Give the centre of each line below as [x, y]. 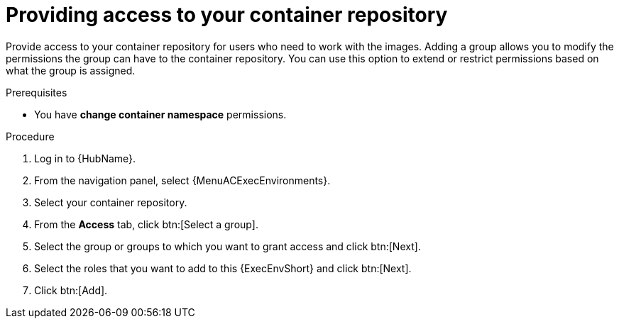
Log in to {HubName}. [85, 158]
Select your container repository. [111, 202]
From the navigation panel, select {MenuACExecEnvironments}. [182, 180]
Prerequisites [37, 92]
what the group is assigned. [71, 70]
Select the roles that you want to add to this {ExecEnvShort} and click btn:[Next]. [223, 268]
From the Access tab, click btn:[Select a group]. [146, 224]
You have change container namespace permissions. [160, 114]
